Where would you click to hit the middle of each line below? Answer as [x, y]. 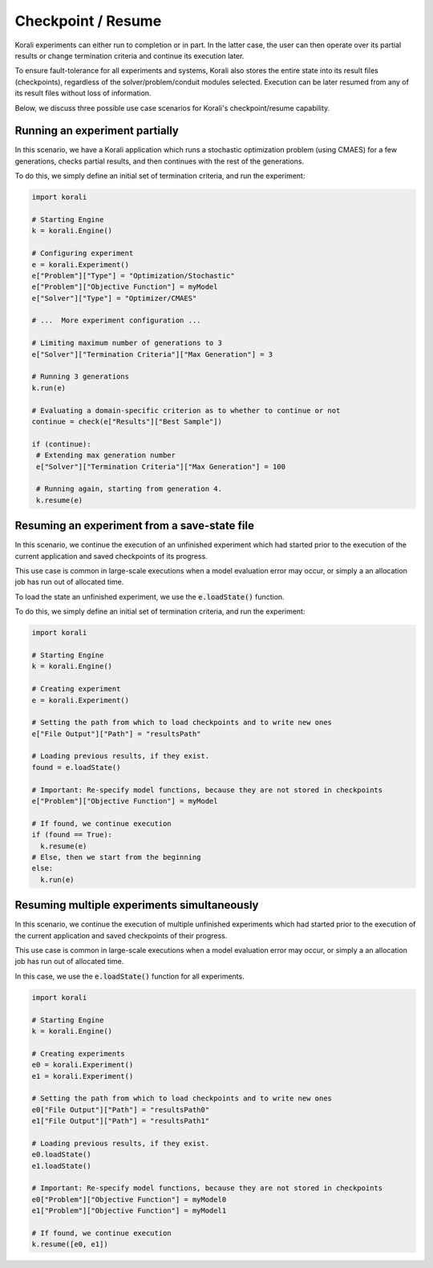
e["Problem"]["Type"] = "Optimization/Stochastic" [134, 275]
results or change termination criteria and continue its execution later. [129, 55]
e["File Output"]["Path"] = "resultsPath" [116, 733]
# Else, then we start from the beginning [116, 857]
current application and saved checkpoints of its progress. [111, 556]
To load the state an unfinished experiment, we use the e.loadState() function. [150, 597]
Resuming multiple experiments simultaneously [137, 905]
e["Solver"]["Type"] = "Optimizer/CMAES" [114, 298]
